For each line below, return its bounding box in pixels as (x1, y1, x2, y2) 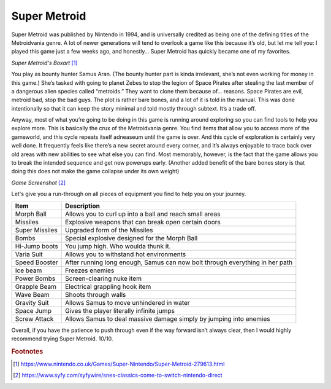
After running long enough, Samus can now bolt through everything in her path (65, 258, 293, 267)
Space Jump (15, 306, 52, 315)
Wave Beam (15, 290, 50, 299)
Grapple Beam (15, 282, 56, 291)
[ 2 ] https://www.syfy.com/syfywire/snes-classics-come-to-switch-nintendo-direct (13, 372, 223, 379)
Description (65, 202, 101, 210)
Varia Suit (15, 250, 43, 258)
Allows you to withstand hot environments (65, 250, 186, 258)
